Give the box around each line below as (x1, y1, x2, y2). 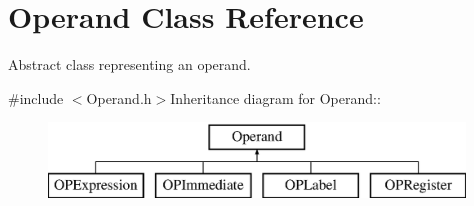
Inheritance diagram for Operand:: (170, 87, 381, 108)
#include (8, 87, 64, 108)
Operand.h (86, 87, 152, 108)
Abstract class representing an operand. (8, 54, 251, 75)
